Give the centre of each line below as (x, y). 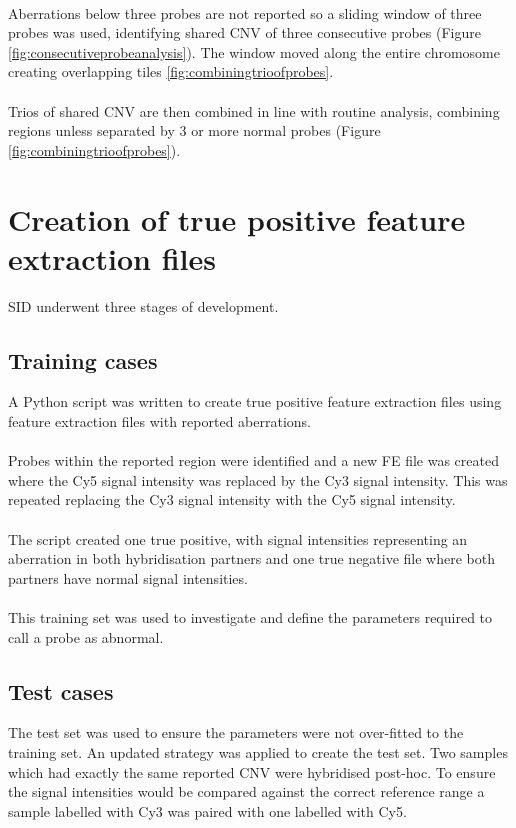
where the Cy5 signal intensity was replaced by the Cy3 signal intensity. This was (258, 479)
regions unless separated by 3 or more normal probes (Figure (194, 130)
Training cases (83, 359)
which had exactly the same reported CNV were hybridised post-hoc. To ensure (252, 771)
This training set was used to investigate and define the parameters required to (250, 616)
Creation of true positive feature (237, 218)
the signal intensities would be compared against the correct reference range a (246, 791)
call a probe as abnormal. (86, 636)
